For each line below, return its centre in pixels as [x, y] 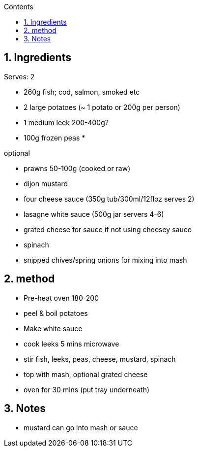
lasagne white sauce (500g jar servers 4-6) [94, 214]
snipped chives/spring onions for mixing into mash [105, 260]
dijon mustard [46, 183]
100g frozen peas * [55, 138]
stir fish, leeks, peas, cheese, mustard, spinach [100, 359]
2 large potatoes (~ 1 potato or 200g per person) [102, 107]
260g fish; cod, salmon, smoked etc [82, 92]
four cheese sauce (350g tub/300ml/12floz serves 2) [109, 199]
